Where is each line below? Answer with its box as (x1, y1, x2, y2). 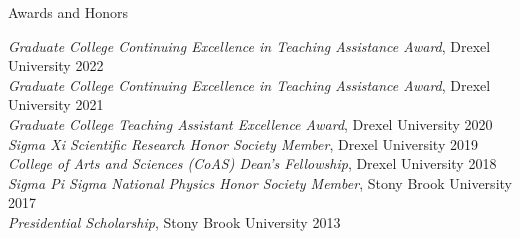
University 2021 (8, 94, 104, 115)
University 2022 (8, 55, 104, 76)
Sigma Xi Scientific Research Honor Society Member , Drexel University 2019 (8, 133, 478, 154)
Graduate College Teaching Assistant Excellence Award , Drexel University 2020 (8, 113, 493, 134)
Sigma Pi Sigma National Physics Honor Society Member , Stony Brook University (8, 172, 512, 193)
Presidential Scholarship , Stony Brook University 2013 (8, 211, 341, 232)
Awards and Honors (8, 2, 129, 22)
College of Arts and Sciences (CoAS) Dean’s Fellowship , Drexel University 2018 (8, 153, 497, 174)
